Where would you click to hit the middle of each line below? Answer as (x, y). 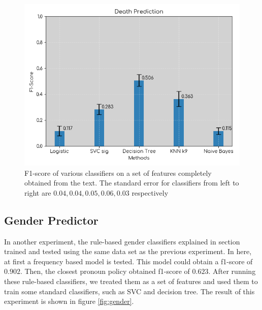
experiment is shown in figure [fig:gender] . (69, 301)
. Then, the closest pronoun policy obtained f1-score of (105, 271)
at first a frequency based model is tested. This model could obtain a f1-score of (128, 261)
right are (38, 192)
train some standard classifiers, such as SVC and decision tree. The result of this (129, 291)
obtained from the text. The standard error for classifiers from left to (132, 183)
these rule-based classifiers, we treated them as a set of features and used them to (131, 281)
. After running (232, 271)
